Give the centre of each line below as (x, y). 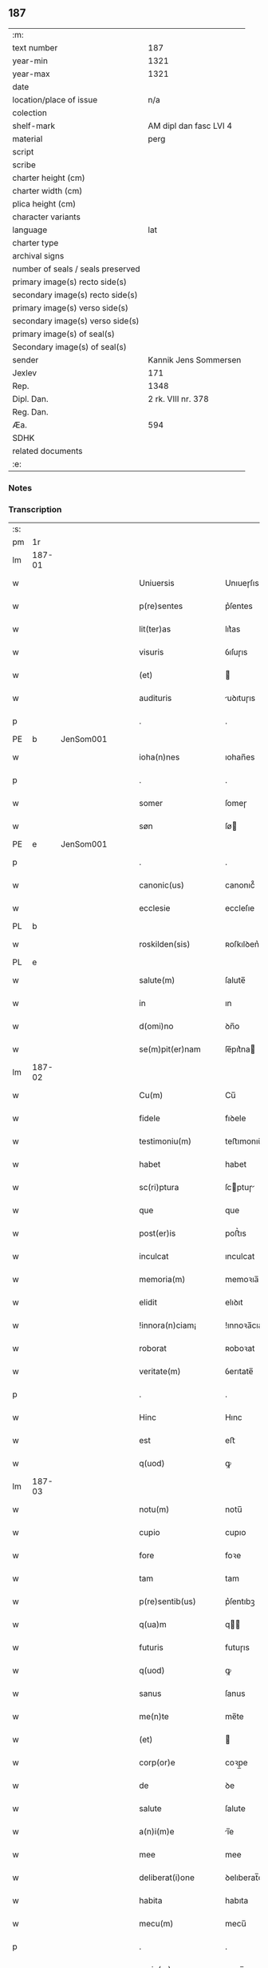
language (30, 230)
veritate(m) (160, 1372)
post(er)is (158, 1233)
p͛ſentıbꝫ (240, 1601)
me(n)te (154, 1717)
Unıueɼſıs (242, 583)
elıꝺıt (234, 1302)
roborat (153, 1349)
